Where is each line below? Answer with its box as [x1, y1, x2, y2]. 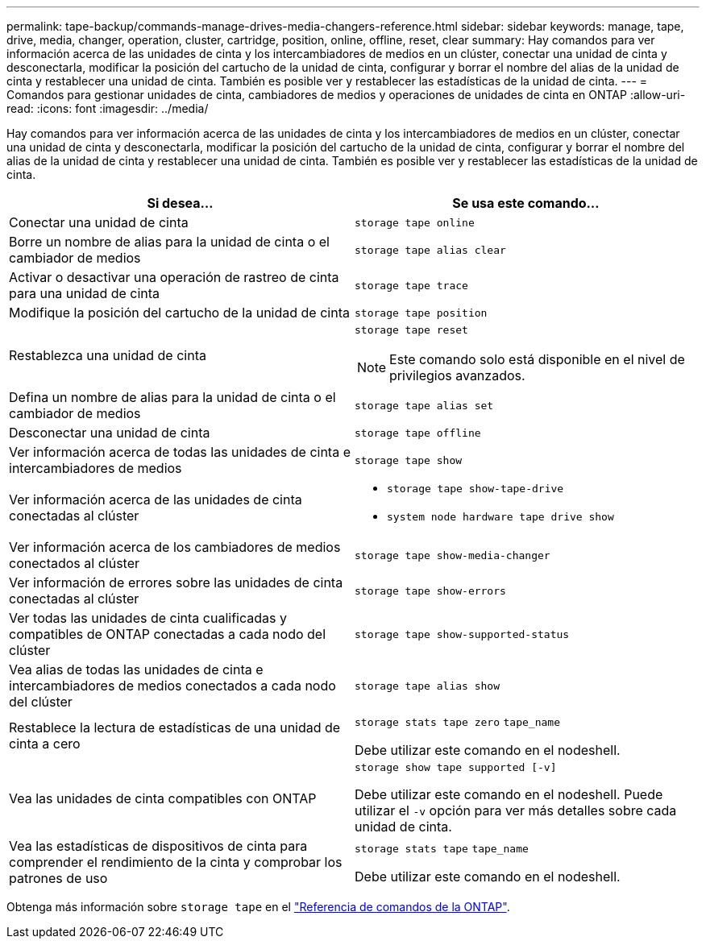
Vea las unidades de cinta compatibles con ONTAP [9, 790, 317, 806]
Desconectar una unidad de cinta [9, 425, 210, 441]
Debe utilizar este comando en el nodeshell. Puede [355, 786, 663, 802]
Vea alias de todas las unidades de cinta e [9, 661, 264, 678]
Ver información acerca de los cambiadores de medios [9, 539, 341, 555]
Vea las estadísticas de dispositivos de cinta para [9, 838, 308, 854]
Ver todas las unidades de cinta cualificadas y [9, 610, 287, 626]
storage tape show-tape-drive [387, 483, 564, 495]
